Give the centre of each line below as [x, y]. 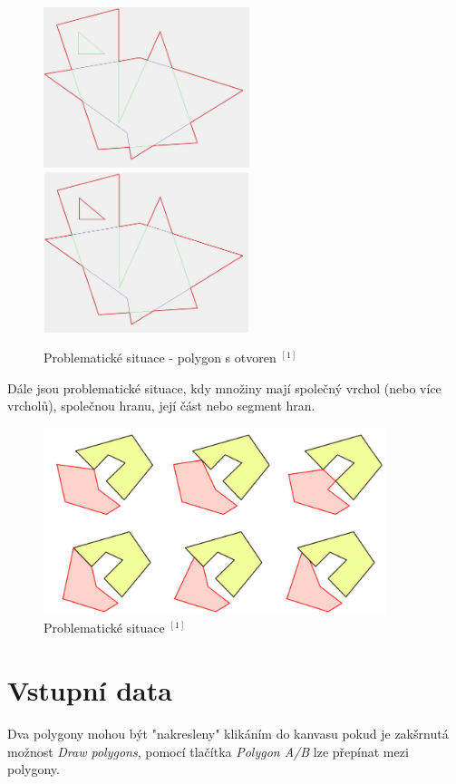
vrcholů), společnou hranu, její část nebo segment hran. [161, 406]
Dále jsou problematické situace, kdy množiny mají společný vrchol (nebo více [224, 387]
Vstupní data [90, 690]
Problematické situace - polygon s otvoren [160, 358]
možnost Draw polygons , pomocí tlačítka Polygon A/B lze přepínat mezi [208, 751]
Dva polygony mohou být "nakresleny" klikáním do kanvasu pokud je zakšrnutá [228, 734]
